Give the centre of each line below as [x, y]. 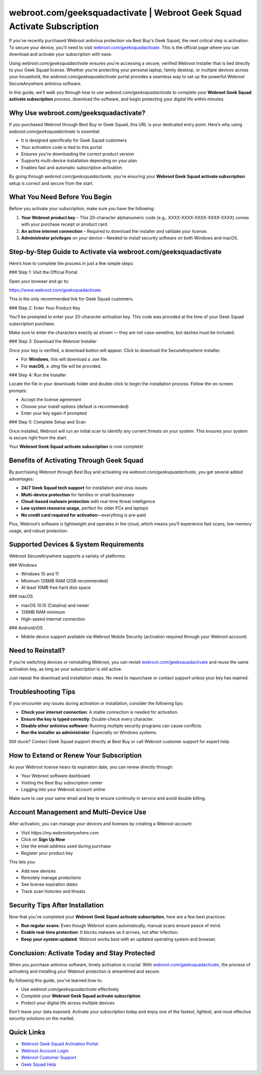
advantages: [21, 479]
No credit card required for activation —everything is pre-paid [83, 515]
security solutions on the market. [42, 1018]
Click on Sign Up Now [43, 840]
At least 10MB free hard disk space [56, 587]
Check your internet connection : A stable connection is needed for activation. [100, 712]
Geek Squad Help [39, 1064]
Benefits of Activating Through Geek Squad [76, 461]
